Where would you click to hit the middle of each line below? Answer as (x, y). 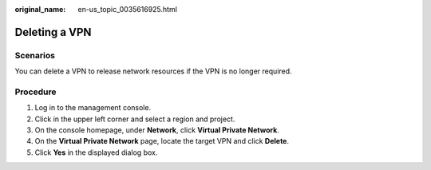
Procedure (36, 92)
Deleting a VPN (53, 32)
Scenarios (35, 55)
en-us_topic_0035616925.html (127, 9)
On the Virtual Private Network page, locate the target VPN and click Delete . (162, 141)
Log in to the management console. (93, 108)
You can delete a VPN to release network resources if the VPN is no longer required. (153, 71)
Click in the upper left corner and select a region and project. (135, 119)
